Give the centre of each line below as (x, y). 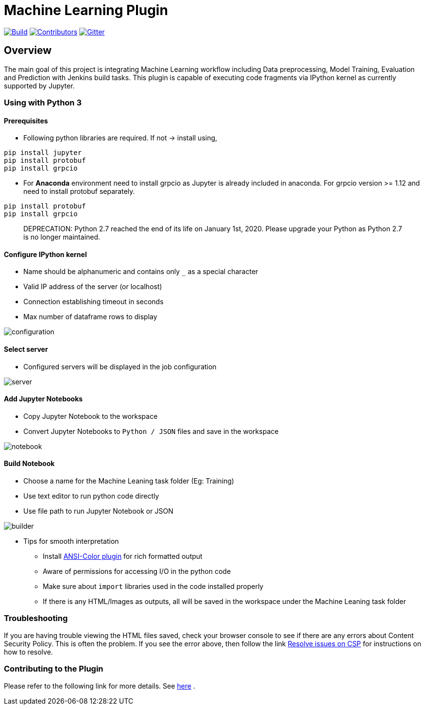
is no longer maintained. (62, 237)
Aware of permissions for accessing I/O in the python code (137, 571)
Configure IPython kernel (45, 254)
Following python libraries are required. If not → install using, (120, 138)
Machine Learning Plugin (86, 10)
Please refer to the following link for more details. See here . (100, 686)
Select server (26, 349)
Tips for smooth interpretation (71, 541)
